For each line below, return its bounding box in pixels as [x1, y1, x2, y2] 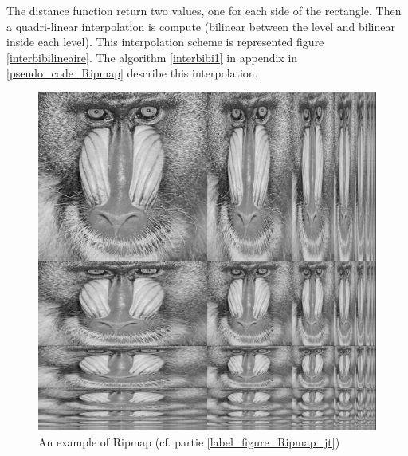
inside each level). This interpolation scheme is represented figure [6, 33, 324, 50]
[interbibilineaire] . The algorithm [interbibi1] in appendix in [6, 49, 298, 65]
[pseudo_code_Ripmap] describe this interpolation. [6, 65, 258, 81]
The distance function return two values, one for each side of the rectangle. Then [6, 2, 402, 18]
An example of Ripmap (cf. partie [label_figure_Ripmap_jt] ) [38, 433, 340, 450]
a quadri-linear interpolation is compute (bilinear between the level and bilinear [6, 18, 395, 34]
